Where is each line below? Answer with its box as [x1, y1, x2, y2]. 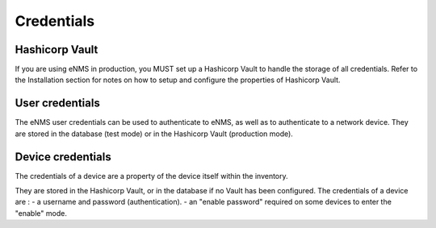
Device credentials [15, 150, 112, 164]
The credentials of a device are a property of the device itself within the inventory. [15, 171, 288, 180]
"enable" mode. [15, 208, 68, 218]
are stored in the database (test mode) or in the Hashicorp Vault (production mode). [15, 129, 294, 139]
